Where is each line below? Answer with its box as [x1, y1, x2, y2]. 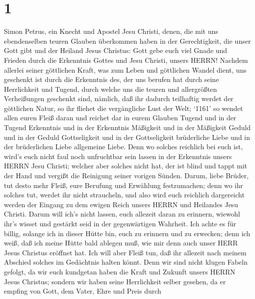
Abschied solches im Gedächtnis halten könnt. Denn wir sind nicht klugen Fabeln [4, 257, 248, 267]
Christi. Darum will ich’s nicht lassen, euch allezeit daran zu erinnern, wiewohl [4, 209, 240, 219]
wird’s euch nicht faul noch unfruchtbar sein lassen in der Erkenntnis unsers [4, 151, 232, 161]
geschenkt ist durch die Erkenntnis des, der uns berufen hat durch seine [4, 74, 219, 84]
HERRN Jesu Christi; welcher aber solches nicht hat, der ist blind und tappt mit [4, 161, 247, 171]
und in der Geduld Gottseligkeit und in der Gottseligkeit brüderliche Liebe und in [4, 132, 250, 142]
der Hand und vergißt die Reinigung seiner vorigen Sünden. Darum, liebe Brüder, [4, 170, 249, 181]
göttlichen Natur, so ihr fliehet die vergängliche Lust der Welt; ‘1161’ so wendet [4, 103, 243, 113]
